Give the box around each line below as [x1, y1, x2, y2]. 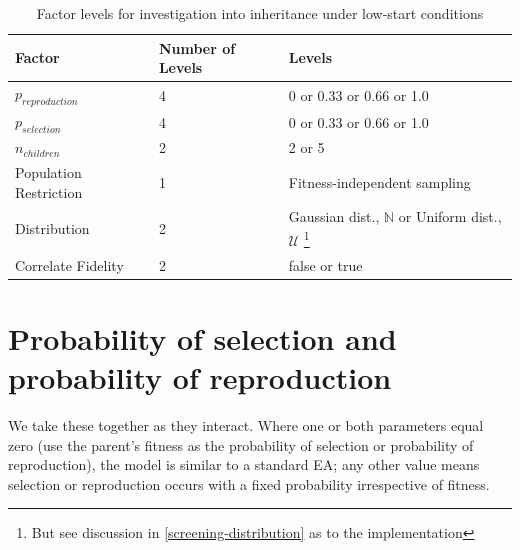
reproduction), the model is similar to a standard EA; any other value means [8, 454, 480, 475]
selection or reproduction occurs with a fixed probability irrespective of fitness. [8, 473, 490, 494]
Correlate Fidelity [15, 254, 124, 275]
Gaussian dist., [288, 206, 380, 227]
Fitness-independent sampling [288, 171, 471, 192]
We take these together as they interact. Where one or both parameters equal [8, 414, 484, 435]
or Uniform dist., [398, 206, 502, 227]
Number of [158, 37, 236, 58]
